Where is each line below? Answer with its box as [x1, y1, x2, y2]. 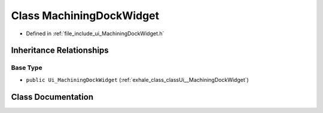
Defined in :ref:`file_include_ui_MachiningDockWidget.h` [26, 30, 164, 37]
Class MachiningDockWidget [11, 9, 160, 22]
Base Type [11, 63, 42, 72]
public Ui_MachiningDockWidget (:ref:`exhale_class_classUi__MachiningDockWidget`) [26, 76, 249, 83]
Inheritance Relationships [11, 45, 109, 56]
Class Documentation [11, 91, 94, 102]
